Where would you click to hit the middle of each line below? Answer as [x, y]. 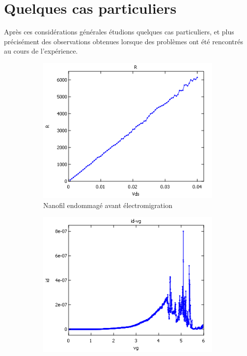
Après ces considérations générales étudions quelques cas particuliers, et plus [119, 32]
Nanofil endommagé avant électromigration [108, 205]
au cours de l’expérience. [41, 51]
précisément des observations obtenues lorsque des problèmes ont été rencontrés [123, 41]
